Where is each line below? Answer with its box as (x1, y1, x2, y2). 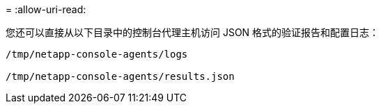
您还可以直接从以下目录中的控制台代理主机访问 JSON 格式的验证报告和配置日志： (6, 26, 380, 38)
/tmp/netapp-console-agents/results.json (6, 71, 235, 82)
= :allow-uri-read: (6, 3, 86, 15)
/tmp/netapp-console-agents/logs (6, 49, 188, 60)
